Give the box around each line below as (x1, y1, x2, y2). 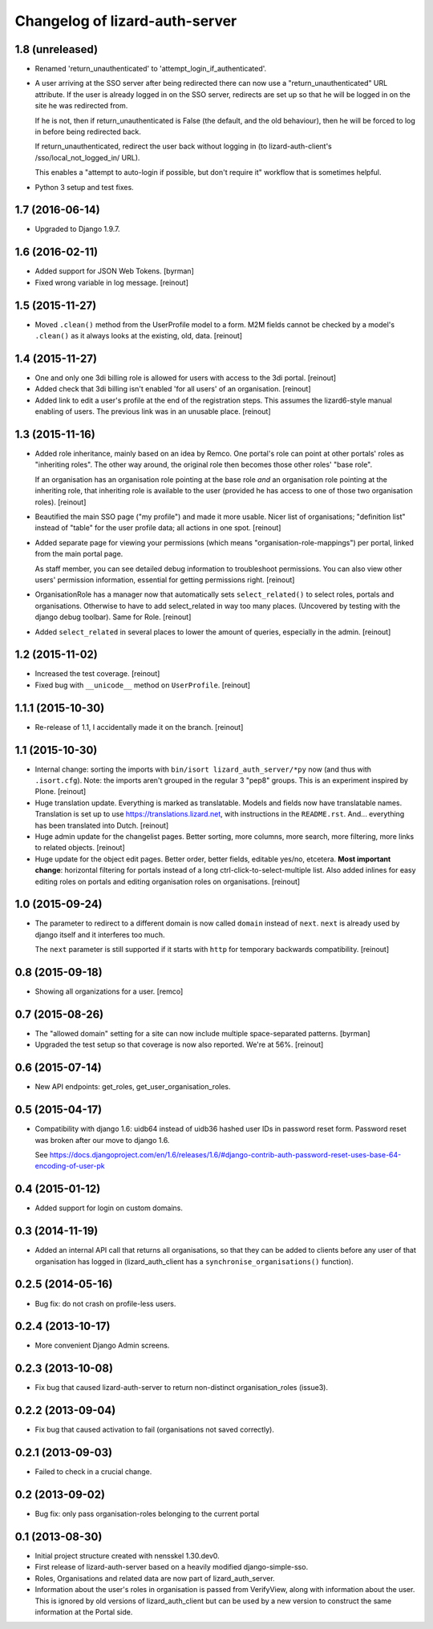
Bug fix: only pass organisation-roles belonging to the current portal (34, 1509, 260, 1519)
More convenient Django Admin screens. (34, 1340, 170, 1351)
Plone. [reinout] (34, 787, 87, 796)
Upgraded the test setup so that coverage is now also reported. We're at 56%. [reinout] (34, 1039, 324, 1050)
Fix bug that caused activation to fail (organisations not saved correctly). (34, 1424, 274, 1435)
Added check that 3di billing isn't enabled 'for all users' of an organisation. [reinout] (34, 384, 312, 394)
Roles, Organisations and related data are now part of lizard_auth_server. (34, 1573, 276, 1583)
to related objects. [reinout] (34, 843, 125, 853)
